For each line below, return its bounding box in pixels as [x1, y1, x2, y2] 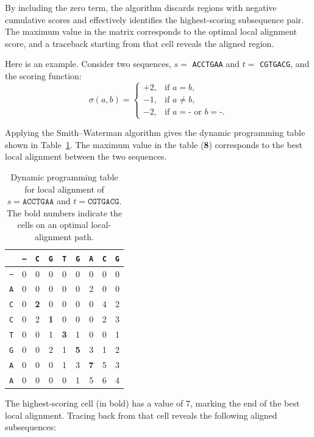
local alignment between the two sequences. [5, 150, 167, 163]
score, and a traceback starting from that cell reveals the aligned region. [5, 37, 274, 49]
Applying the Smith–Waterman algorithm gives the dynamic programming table [5, 126, 305, 139]
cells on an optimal [17, 218, 88, 231]
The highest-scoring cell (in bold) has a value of [5, 396, 184, 409]
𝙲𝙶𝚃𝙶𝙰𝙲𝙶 [87, 197, 120, 207]
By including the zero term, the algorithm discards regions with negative [5, 1, 277, 13]
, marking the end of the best [190, 396, 300, 409]
